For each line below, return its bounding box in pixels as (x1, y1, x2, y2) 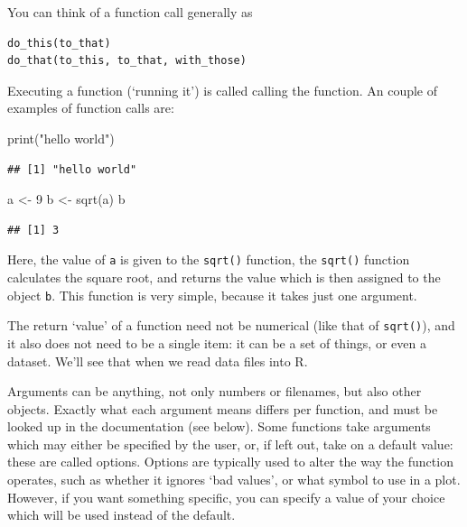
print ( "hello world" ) (7, 128, 115, 147)
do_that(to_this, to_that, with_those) (7, 54, 247, 68)
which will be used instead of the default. (7, 505, 236, 524)
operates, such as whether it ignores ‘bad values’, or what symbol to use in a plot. (7, 470, 461, 489)
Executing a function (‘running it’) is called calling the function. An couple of (7, 80, 437, 99)
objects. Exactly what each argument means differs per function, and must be (7, 399, 438, 418)
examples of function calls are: (7, 98, 174, 117)
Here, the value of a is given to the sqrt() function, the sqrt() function (7, 250, 410, 269)
